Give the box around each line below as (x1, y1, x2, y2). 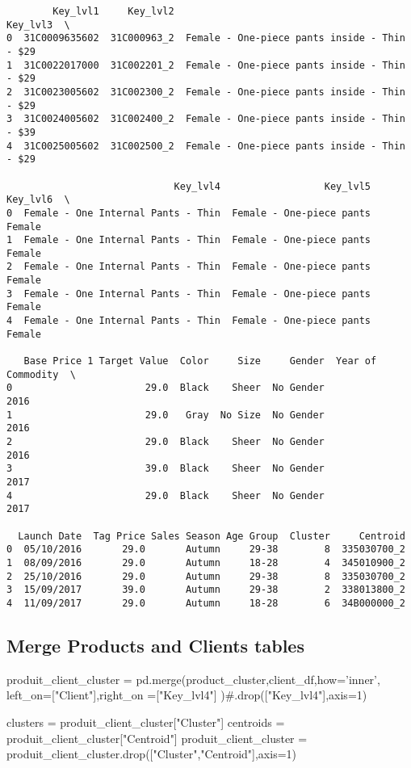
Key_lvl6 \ (6, 194, 70, 206)
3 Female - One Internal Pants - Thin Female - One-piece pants (6, 287, 371, 300)
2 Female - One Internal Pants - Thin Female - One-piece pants (6, 261, 371, 273)
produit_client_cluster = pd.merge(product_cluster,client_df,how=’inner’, (6, 670, 380, 687)
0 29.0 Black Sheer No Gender (6, 382, 325, 394)
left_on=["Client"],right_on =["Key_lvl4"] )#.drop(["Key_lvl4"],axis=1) (6, 686, 367, 703)
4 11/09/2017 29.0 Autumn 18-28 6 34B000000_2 (6, 597, 405, 609)
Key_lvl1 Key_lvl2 (52, 6, 174, 17)
